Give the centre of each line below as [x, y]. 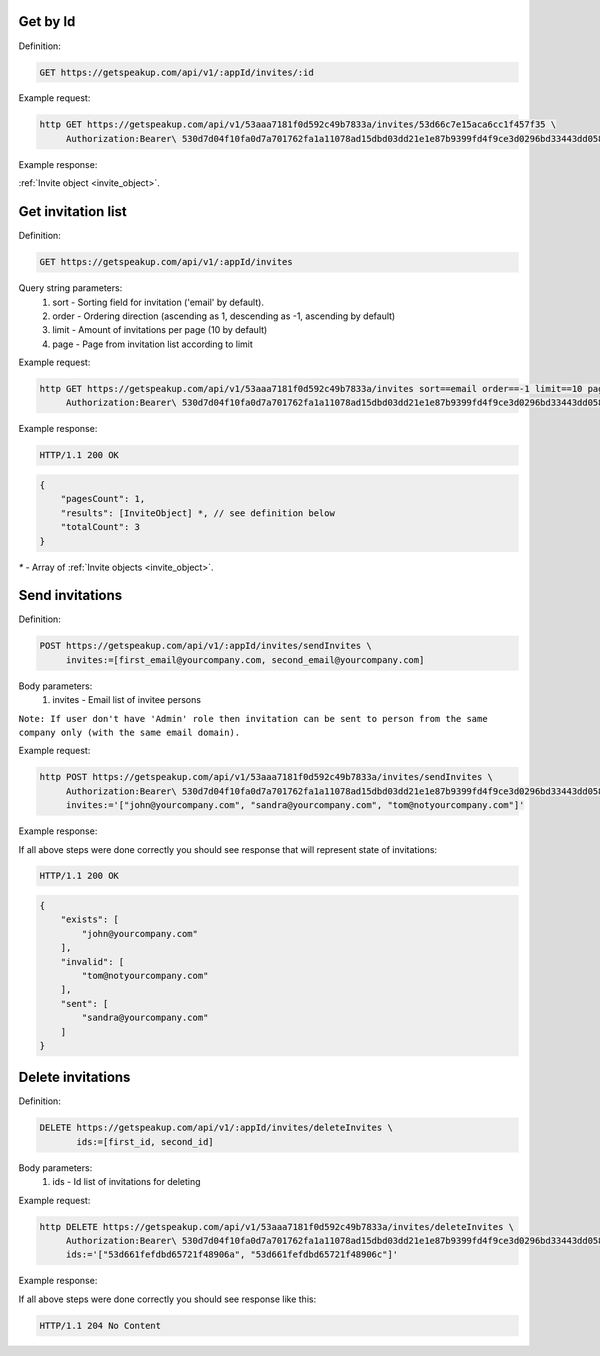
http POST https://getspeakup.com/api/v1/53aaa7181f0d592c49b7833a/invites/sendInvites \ [266, 777]
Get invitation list [72, 211]
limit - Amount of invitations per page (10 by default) [160, 330]
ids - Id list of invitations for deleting [126, 1182]
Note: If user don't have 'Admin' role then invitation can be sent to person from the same [253, 718]
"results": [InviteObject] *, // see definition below [197, 513]
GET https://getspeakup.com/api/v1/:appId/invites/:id [176, 72]
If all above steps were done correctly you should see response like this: [167, 1299]
